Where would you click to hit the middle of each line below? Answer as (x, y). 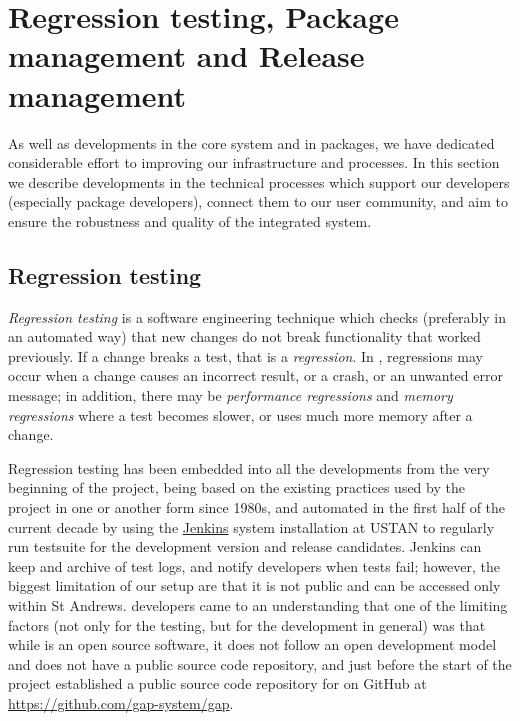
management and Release (186, 55)
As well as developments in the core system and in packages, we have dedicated (251, 142)
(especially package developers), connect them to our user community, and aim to (258, 201)
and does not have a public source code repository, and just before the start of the (260, 663)
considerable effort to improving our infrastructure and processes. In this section (254, 162)
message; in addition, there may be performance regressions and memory (230, 395)
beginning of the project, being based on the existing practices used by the (236, 487)
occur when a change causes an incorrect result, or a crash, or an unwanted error (255, 375)
